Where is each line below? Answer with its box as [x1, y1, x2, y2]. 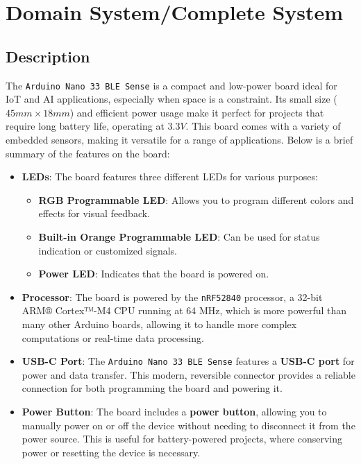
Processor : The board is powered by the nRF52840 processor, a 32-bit [22, 289, 323, 304]
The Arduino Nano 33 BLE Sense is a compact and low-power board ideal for [6, 78, 337, 92]
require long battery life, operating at [6, 119, 165, 133]
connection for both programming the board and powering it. [22, 381, 283, 395]
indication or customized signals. [38, 243, 177, 257]
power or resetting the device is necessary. [22, 445, 201, 459]
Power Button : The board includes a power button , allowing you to [22, 404, 327, 419]
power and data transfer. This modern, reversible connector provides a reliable [22, 367, 355, 381]
